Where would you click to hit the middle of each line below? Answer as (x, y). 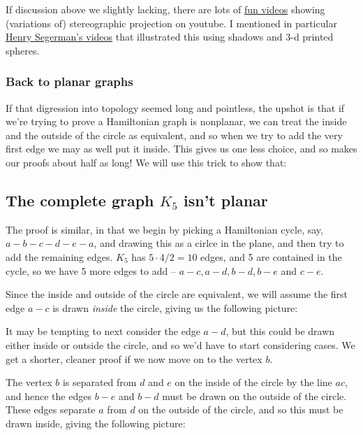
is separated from (99, 382)
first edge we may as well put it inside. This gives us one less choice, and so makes (181, 149)
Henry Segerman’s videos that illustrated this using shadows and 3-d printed (170, 37)
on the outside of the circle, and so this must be (241, 409)
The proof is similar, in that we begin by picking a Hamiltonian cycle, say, (164, 229)
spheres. (23, 50)
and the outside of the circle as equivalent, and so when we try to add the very (174, 135)
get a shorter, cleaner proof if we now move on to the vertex (134, 358)
